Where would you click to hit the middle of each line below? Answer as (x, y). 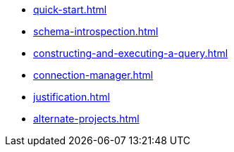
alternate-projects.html (86, 119)
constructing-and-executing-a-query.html (131, 53)
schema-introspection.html (96, 31)
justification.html (72, 97)
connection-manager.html (93, 75)
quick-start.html (70, 9)
